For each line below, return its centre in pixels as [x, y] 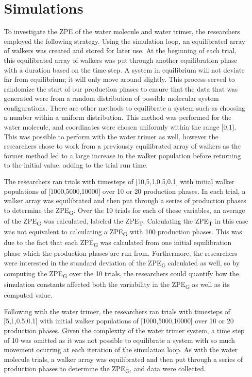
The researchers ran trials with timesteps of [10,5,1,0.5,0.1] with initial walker [119, 181]
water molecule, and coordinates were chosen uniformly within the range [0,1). [120, 127]
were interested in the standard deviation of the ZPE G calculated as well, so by [122, 263]
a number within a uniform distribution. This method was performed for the [118, 117]
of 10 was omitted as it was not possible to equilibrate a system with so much [119, 340]
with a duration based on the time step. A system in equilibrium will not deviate [124, 69]
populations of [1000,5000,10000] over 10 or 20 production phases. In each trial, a [125, 191]
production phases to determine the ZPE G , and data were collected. [105, 369]
